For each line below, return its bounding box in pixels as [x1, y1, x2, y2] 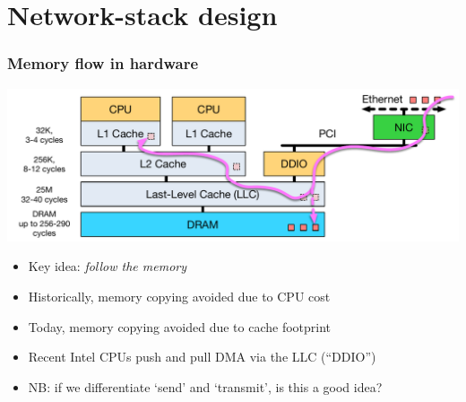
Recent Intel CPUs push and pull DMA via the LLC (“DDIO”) [28, 347, 376, 366]
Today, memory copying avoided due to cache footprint [28, 317, 332, 336]
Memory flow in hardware [7, 52, 199, 74]
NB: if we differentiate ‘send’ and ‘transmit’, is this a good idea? [28, 377, 383, 396]
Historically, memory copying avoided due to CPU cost [28, 287, 331, 306]
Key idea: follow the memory [28, 257, 187, 275]
